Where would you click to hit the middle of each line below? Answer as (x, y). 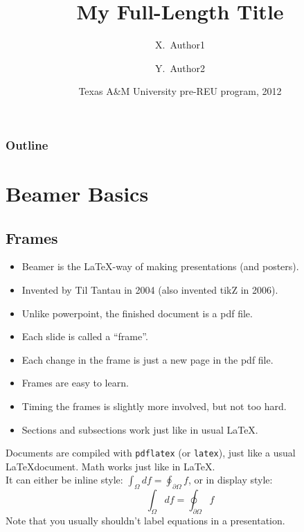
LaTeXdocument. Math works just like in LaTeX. (110, 466)
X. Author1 (180, 45)
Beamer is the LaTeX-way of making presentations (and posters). (160, 266)
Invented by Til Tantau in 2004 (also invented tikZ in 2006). (150, 290)
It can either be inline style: (64, 480)
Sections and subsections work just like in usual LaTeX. (140, 429)
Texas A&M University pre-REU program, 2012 (180, 91)
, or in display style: (230, 480)
